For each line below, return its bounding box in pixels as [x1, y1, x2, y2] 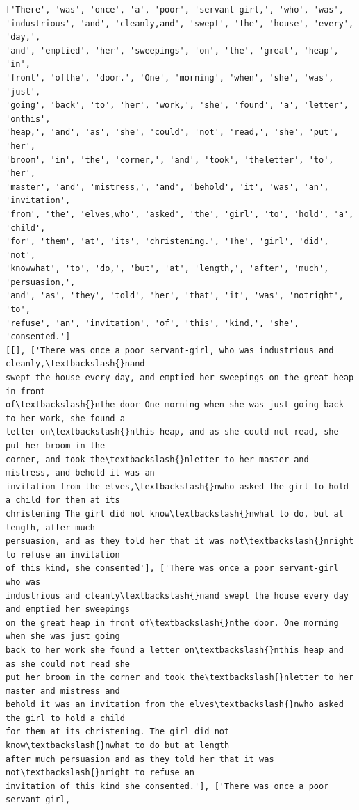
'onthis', [6, 113, 51, 124]
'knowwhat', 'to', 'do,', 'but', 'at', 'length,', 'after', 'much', [6, 264, 329, 274]
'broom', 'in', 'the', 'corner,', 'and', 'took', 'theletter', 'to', [6, 154, 334, 165]
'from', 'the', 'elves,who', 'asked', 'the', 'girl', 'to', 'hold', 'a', [6, 209, 354, 219]
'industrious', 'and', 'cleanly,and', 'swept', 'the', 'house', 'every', [6, 18, 354, 29]
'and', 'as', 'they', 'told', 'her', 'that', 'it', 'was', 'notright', [6, 291, 344, 301]
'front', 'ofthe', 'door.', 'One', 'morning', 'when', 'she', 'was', [6, 72, 334, 83]
